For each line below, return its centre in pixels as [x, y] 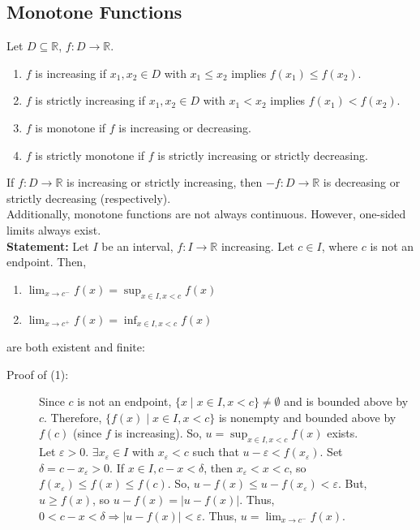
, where [340, 246]
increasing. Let [257, 246]
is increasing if [71, 73]
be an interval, [137, 246]
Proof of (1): [38, 374]
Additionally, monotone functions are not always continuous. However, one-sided [206, 214]
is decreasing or [362, 182]
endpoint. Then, [47, 262]
